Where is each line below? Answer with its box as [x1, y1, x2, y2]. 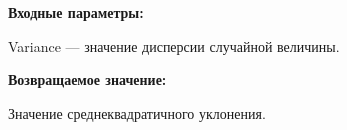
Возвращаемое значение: [8, 69, 167, 90]
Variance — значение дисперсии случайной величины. [8, 35, 340, 56]
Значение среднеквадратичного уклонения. [8, 102, 266, 123]
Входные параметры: [8, 2, 144, 22]
